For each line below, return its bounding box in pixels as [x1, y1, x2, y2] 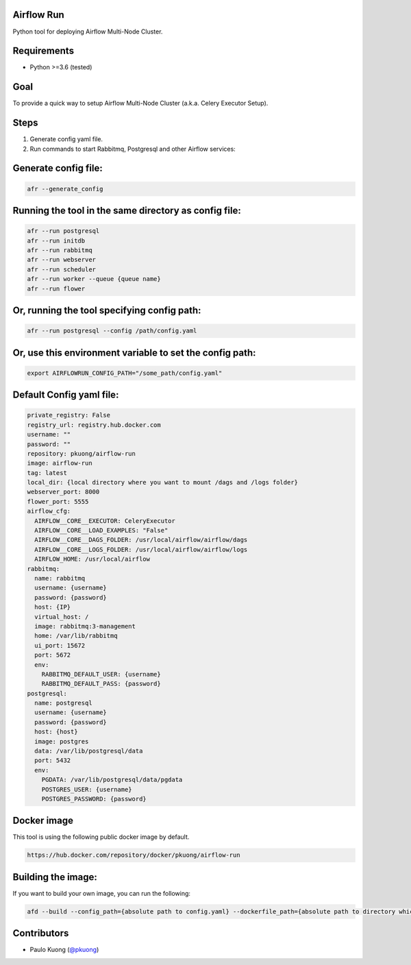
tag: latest [27, 469, 68, 476]
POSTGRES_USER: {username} [41, 785, 133, 793]
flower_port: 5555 [27, 498, 89, 505]
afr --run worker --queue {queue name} [27, 275, 161, 283]
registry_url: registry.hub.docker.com [27, 421, 161, 428]
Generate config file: [12, 162, 103, 174]
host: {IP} [34, 603, 71, 611]
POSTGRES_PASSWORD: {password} [41, 795, 147, 803]
